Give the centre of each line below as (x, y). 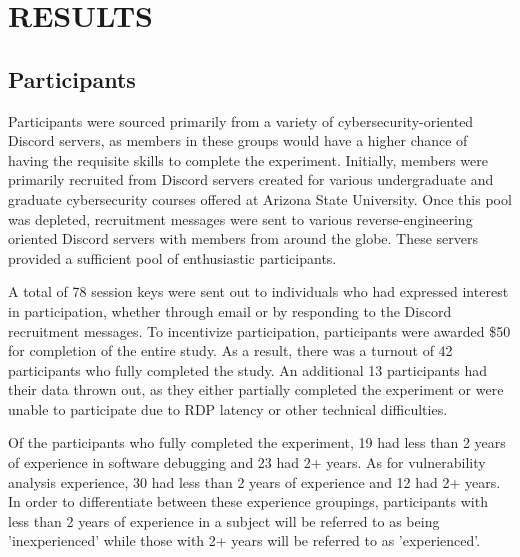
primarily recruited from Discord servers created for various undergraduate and (251, 179)
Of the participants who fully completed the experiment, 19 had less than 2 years (257, 442)
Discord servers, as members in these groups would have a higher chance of (238, 140)
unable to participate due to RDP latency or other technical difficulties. (228, 408)
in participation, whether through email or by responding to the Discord (230, 310)
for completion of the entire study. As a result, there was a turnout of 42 (230, 350)
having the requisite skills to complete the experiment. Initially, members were (248, 159)
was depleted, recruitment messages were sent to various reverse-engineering (240, 218)
